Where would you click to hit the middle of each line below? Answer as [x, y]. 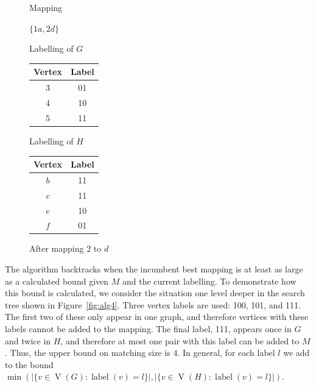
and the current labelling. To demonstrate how [209, 281]
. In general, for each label [226, 353]
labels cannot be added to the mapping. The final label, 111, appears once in [148, 329]
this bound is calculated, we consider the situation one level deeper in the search [155, 293]
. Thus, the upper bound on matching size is [88, 353]
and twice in [28, 340]
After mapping [57, 248]
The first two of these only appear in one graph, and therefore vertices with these [157, 317]
